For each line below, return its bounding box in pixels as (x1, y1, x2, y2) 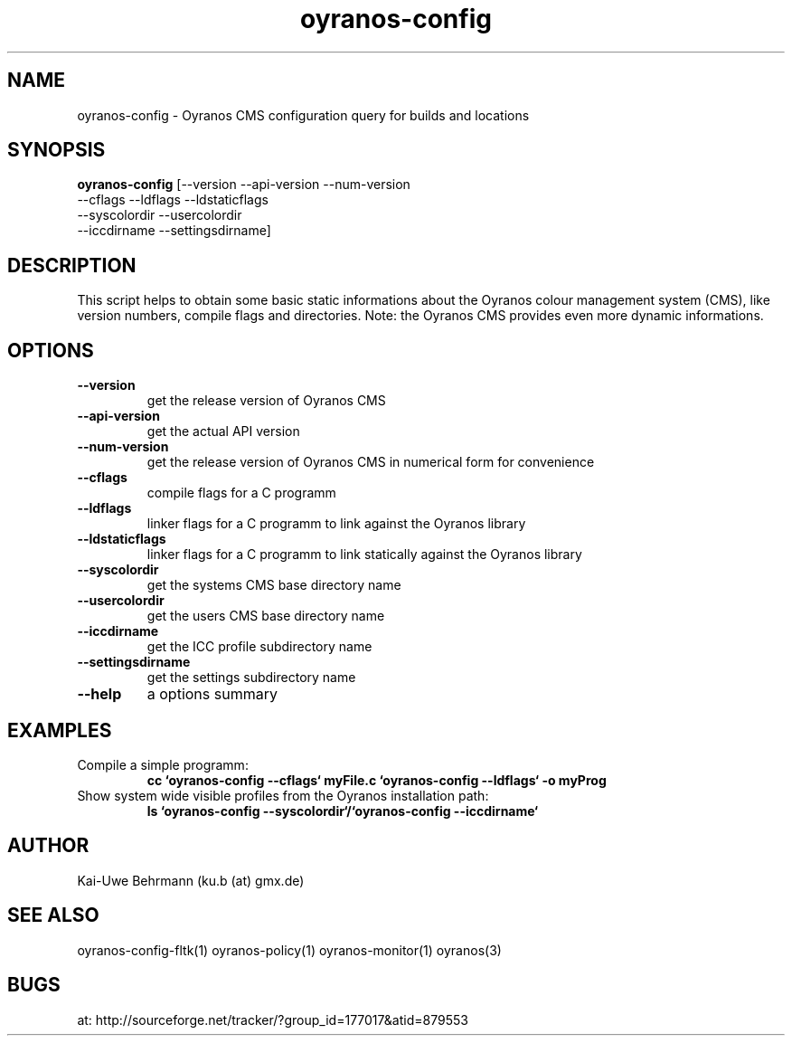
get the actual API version (146, 423, 300, 440)
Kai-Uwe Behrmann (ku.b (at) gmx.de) (77, 872, 305, 888)
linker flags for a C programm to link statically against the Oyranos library (146, 546, 582, 563)
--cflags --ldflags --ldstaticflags (77, 192, 269, 208)
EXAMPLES (7, 718, 112, 742)
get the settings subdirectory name (146, 669, 356, 686)
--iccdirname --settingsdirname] (77, 223, 271, 239)
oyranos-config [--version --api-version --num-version (77, 176, 410, 193)
